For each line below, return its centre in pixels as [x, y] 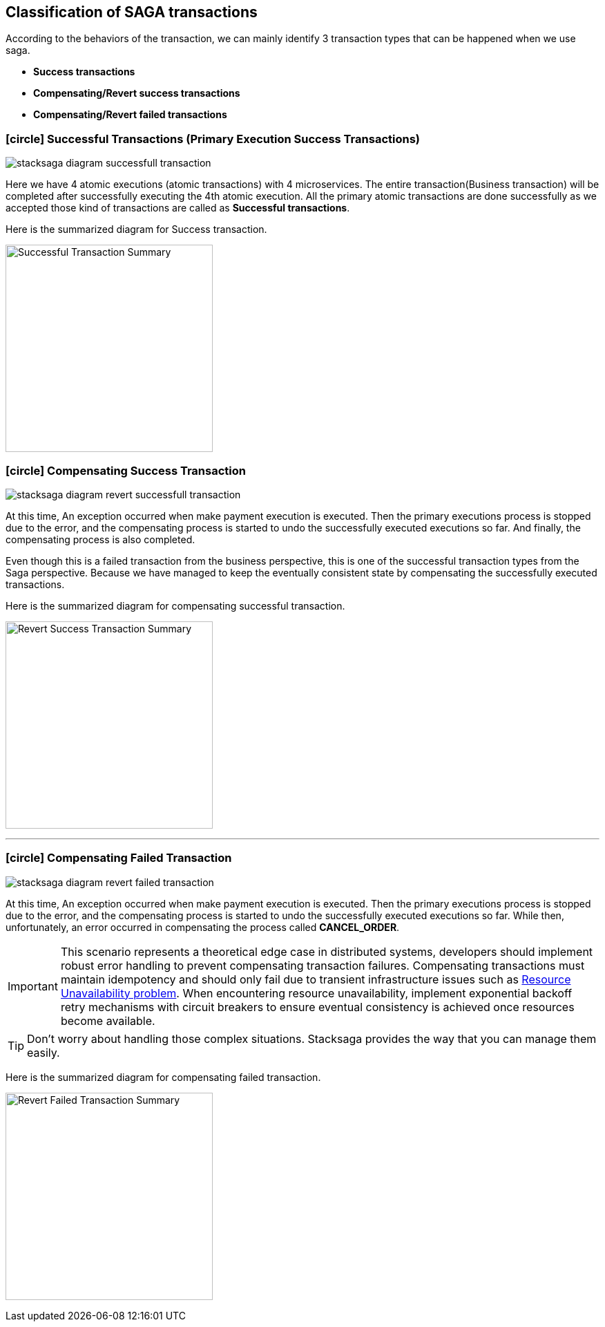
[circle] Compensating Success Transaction [126, 470]
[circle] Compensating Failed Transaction [119, 858]
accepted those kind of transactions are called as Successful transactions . [178, 208]
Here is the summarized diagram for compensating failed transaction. [163, 1077]
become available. [108, 1020]
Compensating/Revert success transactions [137, 93]
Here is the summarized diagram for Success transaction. [136, 229]
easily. [44, 1052]
